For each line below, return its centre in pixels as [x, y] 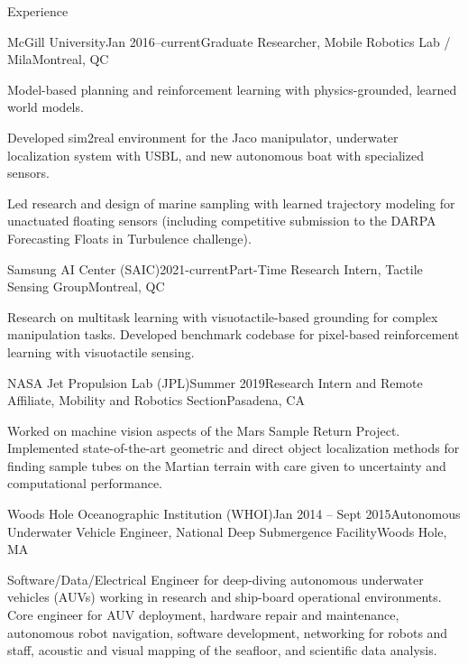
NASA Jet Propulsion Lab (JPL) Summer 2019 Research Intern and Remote [215, 382]
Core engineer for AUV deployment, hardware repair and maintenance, [203, 615]
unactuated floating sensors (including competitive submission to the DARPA [222, 221]
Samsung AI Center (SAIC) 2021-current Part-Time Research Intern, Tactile [215, 268]
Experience [38, 11]
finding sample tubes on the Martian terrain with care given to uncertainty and [227, 465]
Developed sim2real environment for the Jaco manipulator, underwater [203, 137]
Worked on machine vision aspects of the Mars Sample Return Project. [204, 430]
